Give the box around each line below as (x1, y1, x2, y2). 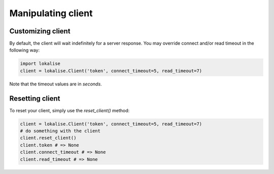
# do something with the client (20, 128, 101, 134)
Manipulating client (9, 8, 93, 19)
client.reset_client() (20, 135, 77, 141)
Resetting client (9, 94, 60, 103)
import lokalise (20, 61, 61, 67)
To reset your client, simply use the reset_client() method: (9, 107, 130, 113)
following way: (9, 47, 40, 53)
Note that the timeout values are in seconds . (9, 81, 102, 87)
